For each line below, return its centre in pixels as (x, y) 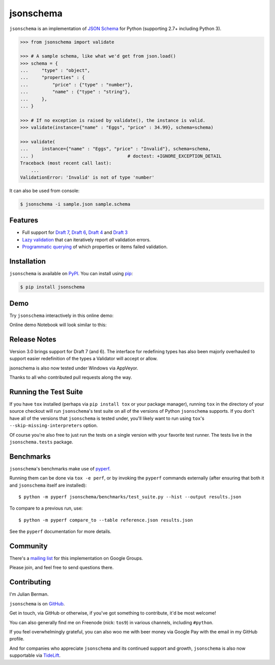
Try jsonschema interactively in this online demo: (62, 315)
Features (24, 220)
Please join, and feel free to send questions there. (62, 568)
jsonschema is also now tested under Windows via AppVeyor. (74, 368)
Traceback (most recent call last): (66, 163)
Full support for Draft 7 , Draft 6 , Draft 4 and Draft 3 (75, 232)
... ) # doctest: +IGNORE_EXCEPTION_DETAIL (121, 156)
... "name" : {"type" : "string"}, (75, 92)
